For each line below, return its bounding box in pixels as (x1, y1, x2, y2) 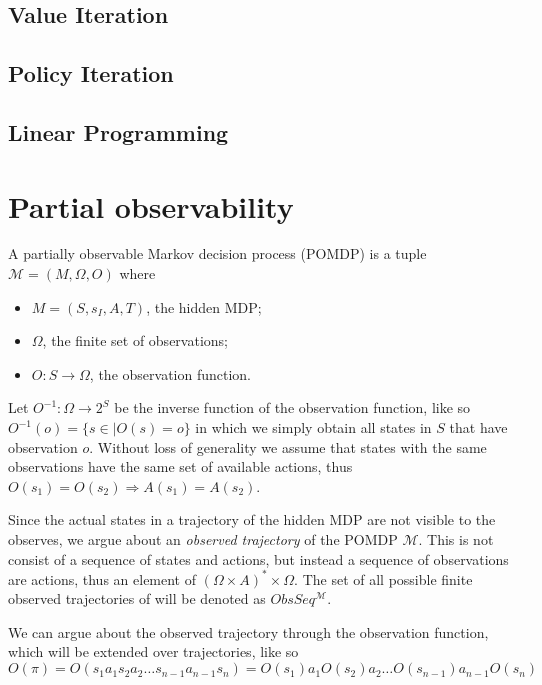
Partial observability (8, 185, 294, 226)
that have (449, 417, 508, 438)
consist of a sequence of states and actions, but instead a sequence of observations (8, 548, 509, 569)
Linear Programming (8, 116, 229, 147)
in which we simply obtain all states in (195, 417, 432, 438)
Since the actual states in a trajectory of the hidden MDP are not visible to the (8, 509, 496, 530)
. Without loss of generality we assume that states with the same (89, 436, 487, 457)
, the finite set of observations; (42, 330, 228, 351)
